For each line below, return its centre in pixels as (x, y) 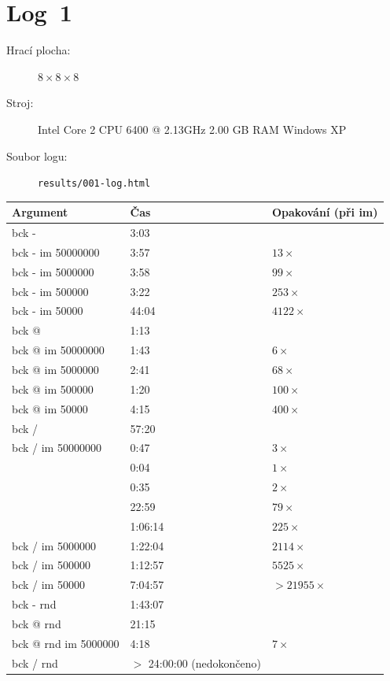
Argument (40, 212)
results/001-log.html (94, 184)
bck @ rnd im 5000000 (66, 643)
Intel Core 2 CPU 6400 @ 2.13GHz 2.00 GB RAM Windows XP (192, 129)
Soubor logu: (37, 155)
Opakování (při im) (325, 212)
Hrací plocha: (39, 50)
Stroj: (20, 103)
